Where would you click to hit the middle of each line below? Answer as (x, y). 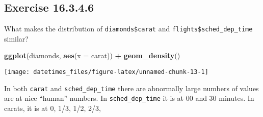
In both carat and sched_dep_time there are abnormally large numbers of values (131, 88)
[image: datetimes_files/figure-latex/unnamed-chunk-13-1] (106, 72)
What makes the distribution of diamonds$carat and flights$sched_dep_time (128, 29)
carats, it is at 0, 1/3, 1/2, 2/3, (52, 108)
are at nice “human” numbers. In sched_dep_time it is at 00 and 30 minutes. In (129, 98)
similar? (16, 38)
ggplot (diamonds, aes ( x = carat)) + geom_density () (92, 55)
